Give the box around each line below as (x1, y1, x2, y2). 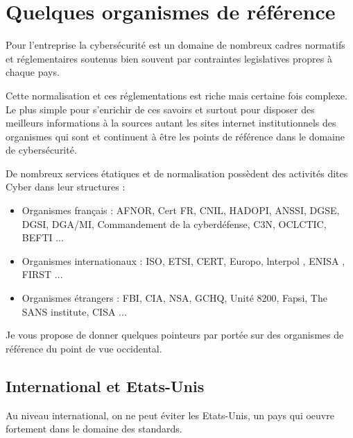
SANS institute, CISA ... (21, 304, 127, 318)
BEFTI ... (21, 230, 64, 245)
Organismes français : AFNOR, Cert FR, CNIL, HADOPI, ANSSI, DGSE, (21, 203, 340, 218)
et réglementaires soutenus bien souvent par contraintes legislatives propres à (6, 51, 332, 65)
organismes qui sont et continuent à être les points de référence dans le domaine (6, 129, 345, 143)
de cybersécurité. (6, 143, 77, 157)
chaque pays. (6, 65, 60, 79)
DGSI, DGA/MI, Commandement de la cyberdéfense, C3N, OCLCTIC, (21, 216, 327, 231)
